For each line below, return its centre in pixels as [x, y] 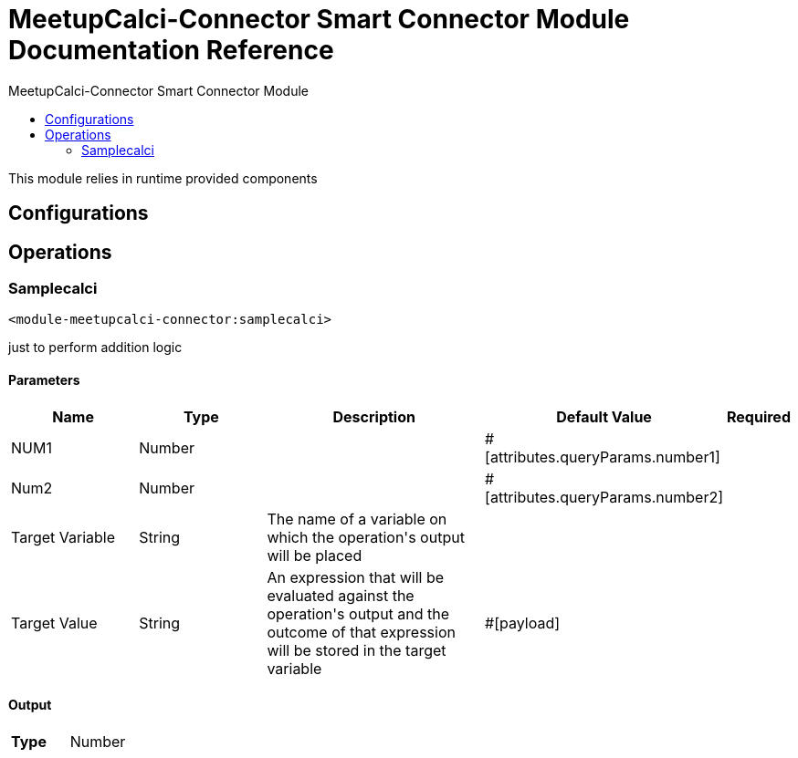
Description [374, 416]
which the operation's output [366, 537]
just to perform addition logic [95, 348]
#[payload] [523, 623]
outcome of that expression [361, 632]
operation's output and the [358, 613]
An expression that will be [356, 577]
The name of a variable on [357, 519]
